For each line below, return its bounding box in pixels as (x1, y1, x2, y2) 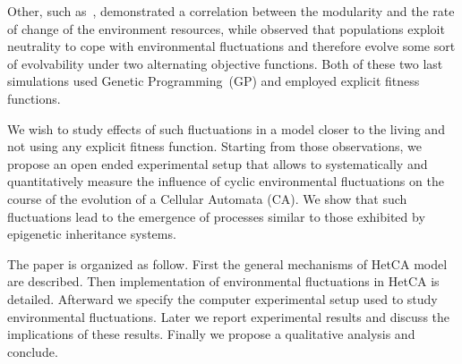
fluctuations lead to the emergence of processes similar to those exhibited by (7, 207, 425, 225)
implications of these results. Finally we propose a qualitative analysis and (7, 325, 415, 343)
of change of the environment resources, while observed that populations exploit (7, 19, 445, 38)
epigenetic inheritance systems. (7, 224, 176, 243)
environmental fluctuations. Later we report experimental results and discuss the (7, 307, 450, 326)
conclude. (7, 342, 58, 360)
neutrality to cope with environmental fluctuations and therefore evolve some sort (7, 37, 456, 55)
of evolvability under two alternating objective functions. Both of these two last (7, 54, 443, 72)
